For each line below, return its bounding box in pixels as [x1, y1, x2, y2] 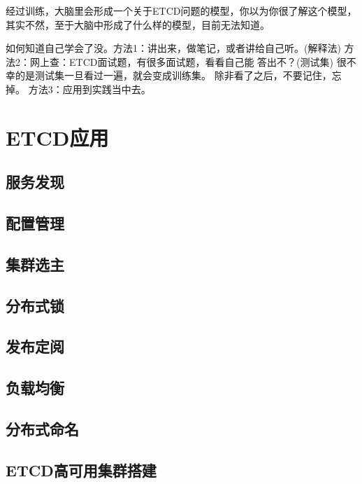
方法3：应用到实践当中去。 [28, 81, 151, 96]
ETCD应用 [6, 123, 109, 151]
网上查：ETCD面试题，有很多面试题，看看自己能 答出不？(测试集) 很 [29, 54, 347, 69]
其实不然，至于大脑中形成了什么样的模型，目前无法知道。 [6, 17, 270, 32]
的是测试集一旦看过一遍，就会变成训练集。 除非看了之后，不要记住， [15, 68, 332, 83]
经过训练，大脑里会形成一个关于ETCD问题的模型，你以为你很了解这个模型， [6, 4, 357, 18]
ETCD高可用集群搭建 [6, 459, 157, 480]
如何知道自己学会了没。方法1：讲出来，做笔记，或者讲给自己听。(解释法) [6, 41, 341, 55]
